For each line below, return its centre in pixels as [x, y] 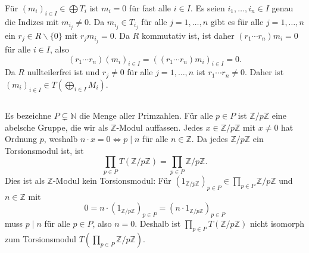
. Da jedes [210, 139]
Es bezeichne [28, 115]
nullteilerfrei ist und [63, 72]
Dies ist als [25, 180]
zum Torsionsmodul [40, 238]
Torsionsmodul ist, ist [44, 150]
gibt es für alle [237, 21]
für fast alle [150, 8]
